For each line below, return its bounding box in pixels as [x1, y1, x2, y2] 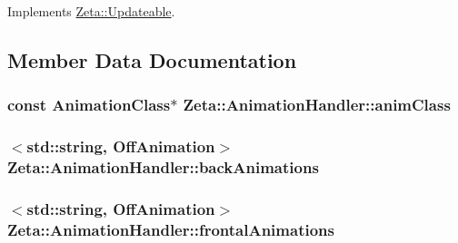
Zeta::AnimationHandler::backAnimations [7, 156, 319, 179]
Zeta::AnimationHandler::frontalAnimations [7, 218, 334, 240]
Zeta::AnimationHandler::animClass [183, 93, 451, 116]
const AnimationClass [7, 93, 171, 116]
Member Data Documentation [7, 45, 297, 73]
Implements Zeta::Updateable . [7, 2, 175, 20]
